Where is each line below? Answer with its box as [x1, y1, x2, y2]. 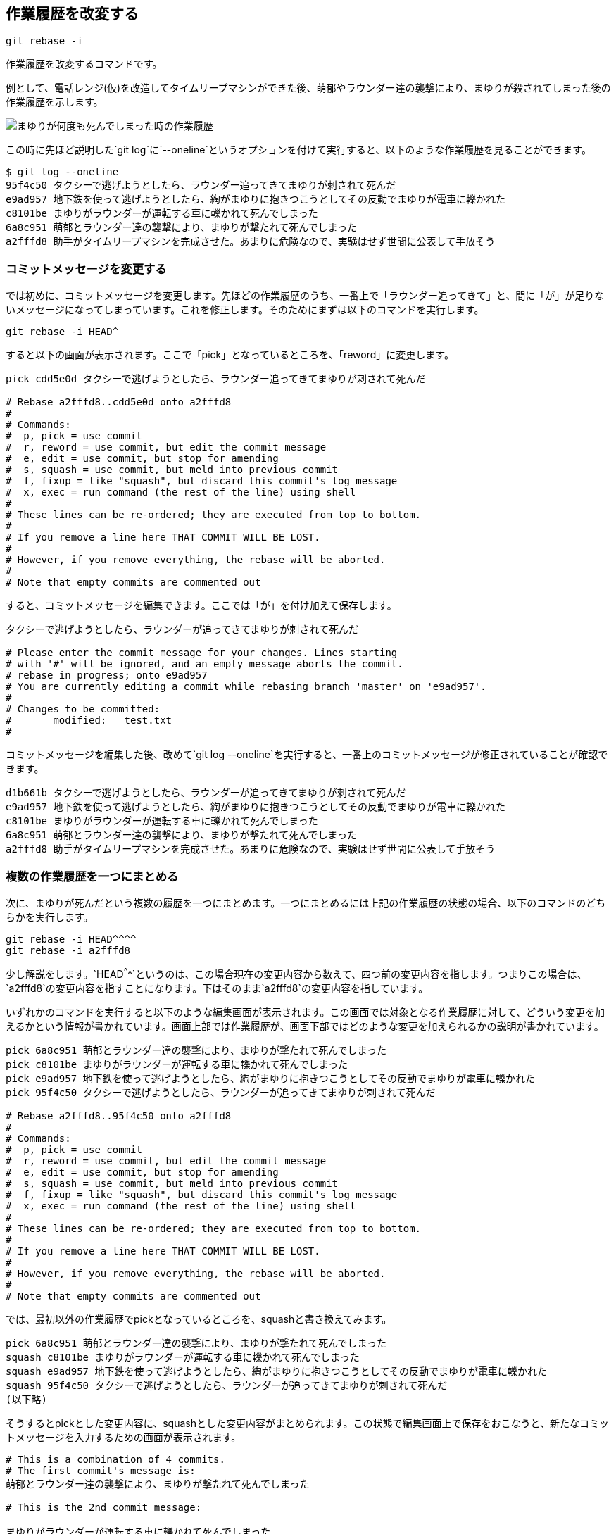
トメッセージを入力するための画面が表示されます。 [6, 1431, 241, 1443]
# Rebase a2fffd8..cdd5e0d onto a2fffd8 [6, 396, 232, 408]
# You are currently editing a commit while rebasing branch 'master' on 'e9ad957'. [6, 681, 486, 693]
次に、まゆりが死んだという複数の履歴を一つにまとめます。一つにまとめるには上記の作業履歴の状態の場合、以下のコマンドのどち [6, 896, 606, 909]
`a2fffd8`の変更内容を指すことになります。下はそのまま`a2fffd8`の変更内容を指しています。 [6, 981, 429, 994]
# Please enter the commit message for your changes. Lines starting [6, 647, 398, 659]
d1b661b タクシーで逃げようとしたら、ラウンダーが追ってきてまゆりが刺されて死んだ [6, 787, 406, 799]
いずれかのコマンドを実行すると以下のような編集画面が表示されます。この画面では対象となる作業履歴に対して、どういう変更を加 [6, 1005, 605, 1018]
